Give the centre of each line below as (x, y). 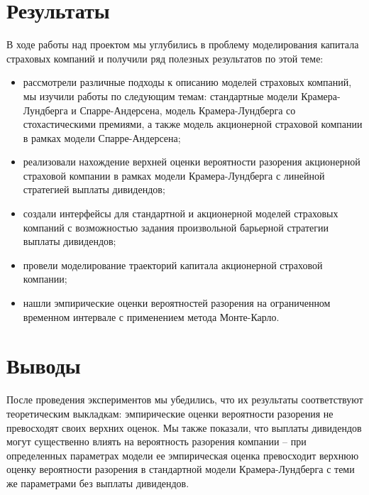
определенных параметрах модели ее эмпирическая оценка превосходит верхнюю (183, 455)
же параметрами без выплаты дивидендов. (98, 483)
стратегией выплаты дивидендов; (94, 189)
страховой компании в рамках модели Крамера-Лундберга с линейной (174, 175)
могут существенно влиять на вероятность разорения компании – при (156, 441)
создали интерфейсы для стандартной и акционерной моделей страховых (181, 213)
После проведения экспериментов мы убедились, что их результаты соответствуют (185, 399)
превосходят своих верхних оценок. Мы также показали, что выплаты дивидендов (184, 427)
